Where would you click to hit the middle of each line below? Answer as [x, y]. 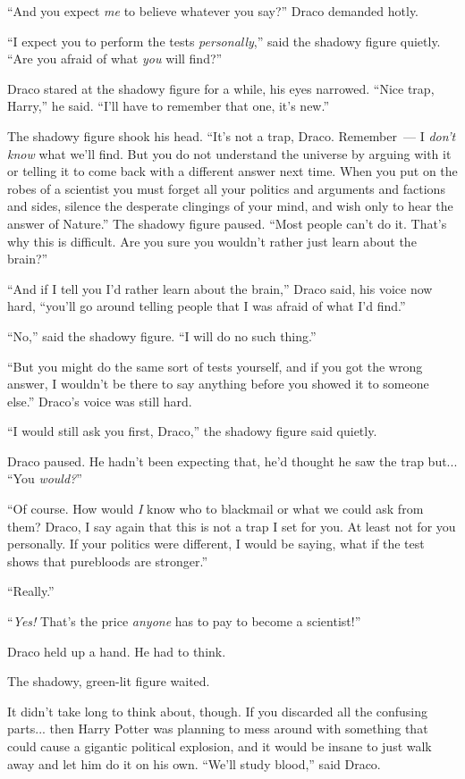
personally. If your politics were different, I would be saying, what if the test [216, 544]
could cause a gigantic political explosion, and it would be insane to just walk [220, 746]
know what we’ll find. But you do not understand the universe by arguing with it [229, 153]
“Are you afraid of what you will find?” [115, 59]
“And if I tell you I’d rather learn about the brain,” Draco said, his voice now [220, 288]
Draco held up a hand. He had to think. [117, 651]
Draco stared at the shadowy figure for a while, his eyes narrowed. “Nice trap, [221, 88]
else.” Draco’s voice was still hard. [100, 401]
